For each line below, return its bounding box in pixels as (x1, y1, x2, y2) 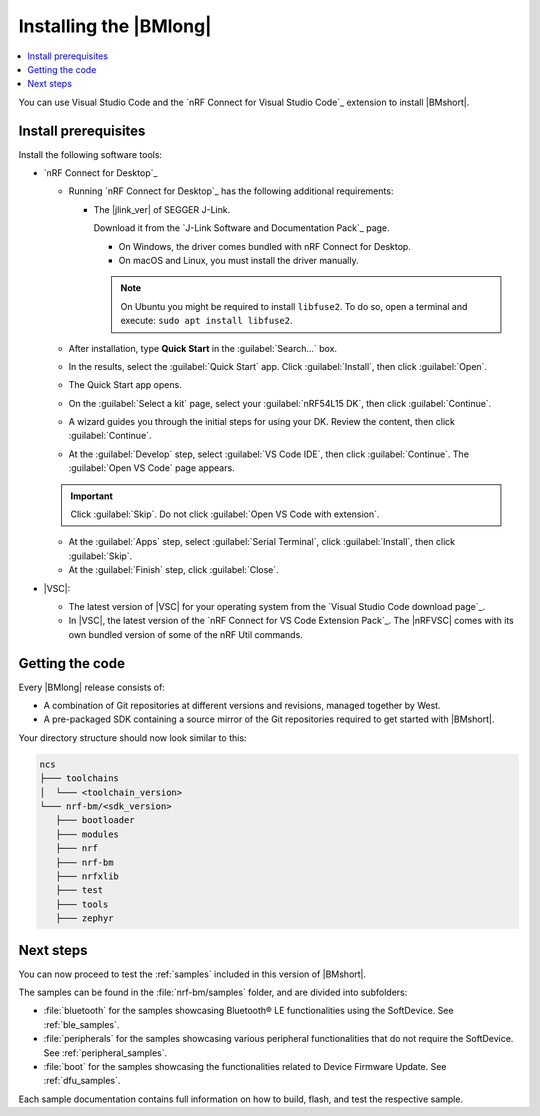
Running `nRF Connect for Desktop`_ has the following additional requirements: (68, 185, 394, 197)
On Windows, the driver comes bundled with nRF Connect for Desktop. (118, 240, 412, 252)
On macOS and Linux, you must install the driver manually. (118, 254, 359, 266)
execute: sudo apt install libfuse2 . (120, 315, 293, 327)
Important (70, 490, 114, 502)
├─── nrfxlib (55, 870, 120, 882)
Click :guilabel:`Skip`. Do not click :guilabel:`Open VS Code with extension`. (70, 508, 380, 520)
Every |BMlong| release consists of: (18, 681, 165, 693)
